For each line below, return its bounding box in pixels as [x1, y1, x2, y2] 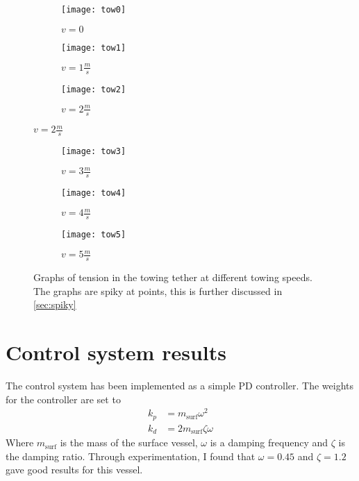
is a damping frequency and [210, 435, 328, 450]
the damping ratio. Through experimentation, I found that [6, 448, 256, 463]
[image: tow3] [61, 146, 126, 156]
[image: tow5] [61, 230, 126, 239]
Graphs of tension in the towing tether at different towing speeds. [33, 270, 312, 284]
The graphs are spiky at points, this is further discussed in [33, 283, 283, 298]
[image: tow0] [61, 5, 126, 15]
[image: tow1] [61, 42, 126, 53]
